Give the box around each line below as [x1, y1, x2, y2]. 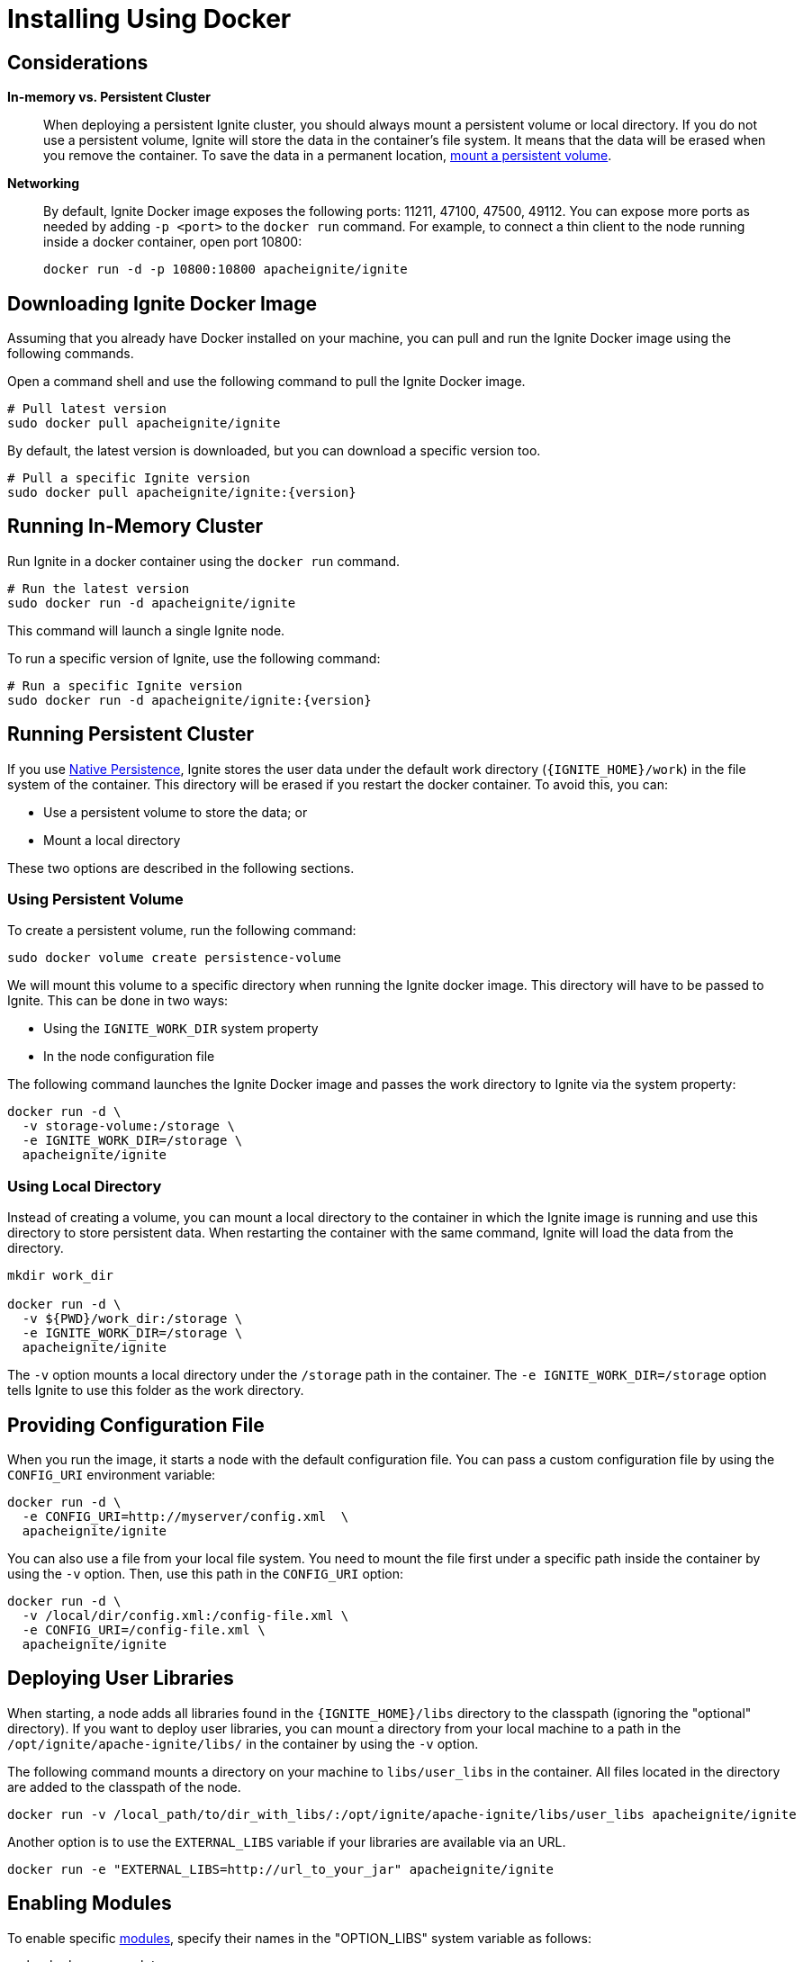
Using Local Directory [7, 1176, 162, 1195]
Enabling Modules [7, 1892, 172, 1915]
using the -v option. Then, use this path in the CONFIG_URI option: [7, 1566, 404, 1582]
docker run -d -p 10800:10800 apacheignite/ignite [43, 262, 408, 277]
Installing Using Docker [7, 4, 292, 34]
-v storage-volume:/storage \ [22, 1119, 235, 1134]
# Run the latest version [7, 580, 190, 596]
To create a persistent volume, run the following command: [7, 922, 356, 939]
